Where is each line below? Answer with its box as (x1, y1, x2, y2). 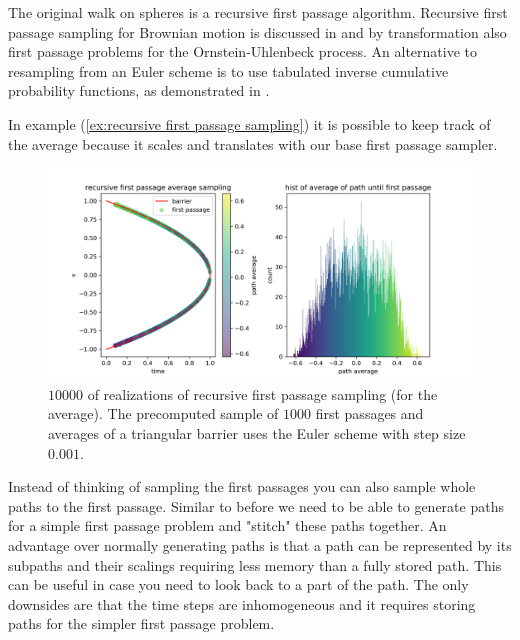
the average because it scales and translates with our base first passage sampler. (8, 133, 498, 154)
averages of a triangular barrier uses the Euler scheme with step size (48, 422, 466, 443)
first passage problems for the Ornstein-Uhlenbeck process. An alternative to (8, 41, 477, 62)
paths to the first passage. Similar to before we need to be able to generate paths (8, 495, 504, 516)
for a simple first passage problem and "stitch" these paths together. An (8, 515, 447, 536)
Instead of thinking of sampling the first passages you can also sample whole (8, 476, 476, 497)
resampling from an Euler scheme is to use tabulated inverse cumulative (8, 60, 449, 81)
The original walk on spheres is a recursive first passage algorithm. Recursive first (8, 2, 508, 22)
